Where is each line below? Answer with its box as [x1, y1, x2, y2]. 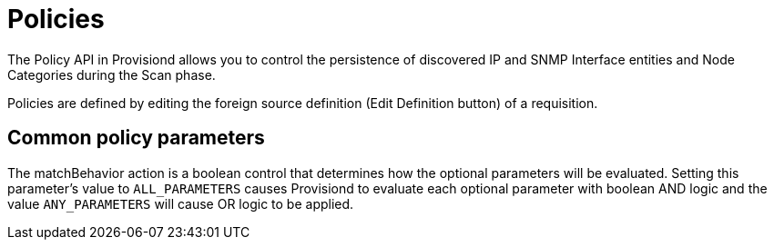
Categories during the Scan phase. [7, 66, 216, 83]
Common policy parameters [7, 126, 265, 150]
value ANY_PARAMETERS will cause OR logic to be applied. [7, 195, 354, 212]
